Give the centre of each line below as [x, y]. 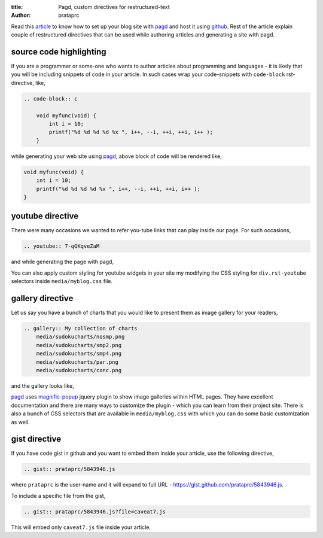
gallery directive [42, 298]
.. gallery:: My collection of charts [80, 329]
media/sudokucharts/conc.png [79, 370]
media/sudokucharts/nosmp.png [80, 337]
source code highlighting [59, 52]
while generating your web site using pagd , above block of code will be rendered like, [117, 156]
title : [17, 7]
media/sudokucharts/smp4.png [79, 354]
